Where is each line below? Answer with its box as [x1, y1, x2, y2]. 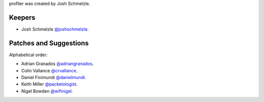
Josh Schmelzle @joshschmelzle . [21, 26, 89, 32]
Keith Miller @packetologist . [21, 81, 78, 87]
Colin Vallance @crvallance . [21, 67, 78, 73]
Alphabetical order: [9, 52, 48, 58]
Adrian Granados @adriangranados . [21, 61, 94, 67]
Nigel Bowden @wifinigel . [21, 88, 73, 94]
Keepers [9, 13, 36, 21]
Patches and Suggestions [9, 39, 89, 47]
